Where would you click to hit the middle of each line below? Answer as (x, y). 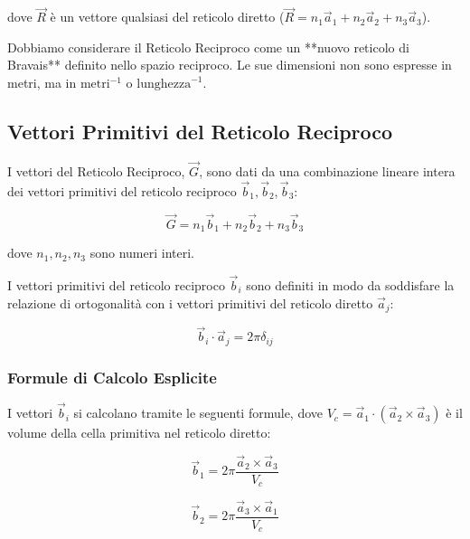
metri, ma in (42, 82)
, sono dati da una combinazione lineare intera (327, 171)
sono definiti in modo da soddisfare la (350, 284)
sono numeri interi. (142, 253)
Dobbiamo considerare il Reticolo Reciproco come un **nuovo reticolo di (208, 47)
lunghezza (164, 84)
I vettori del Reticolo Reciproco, (96, 171)
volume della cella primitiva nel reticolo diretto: (139, 433)
